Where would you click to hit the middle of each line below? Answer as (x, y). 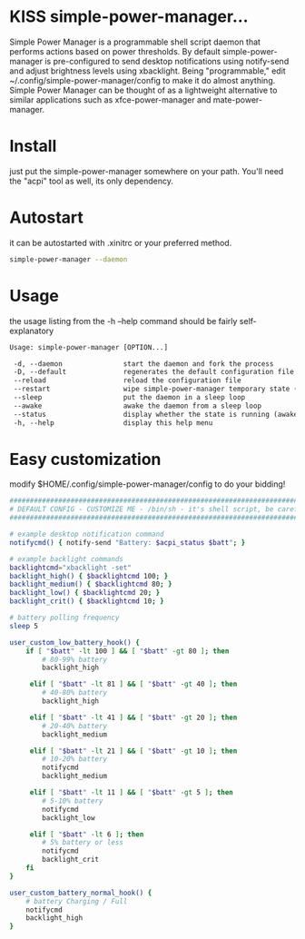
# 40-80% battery (74, 693)
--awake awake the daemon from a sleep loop (137, 406)
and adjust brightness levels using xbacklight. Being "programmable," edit (148, 71)
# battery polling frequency (64, 618)
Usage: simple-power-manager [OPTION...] (89, 347)
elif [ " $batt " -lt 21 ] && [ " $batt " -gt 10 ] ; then (133, 751)
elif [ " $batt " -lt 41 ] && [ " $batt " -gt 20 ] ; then (133, 717)
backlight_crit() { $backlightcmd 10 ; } (87, 601)
